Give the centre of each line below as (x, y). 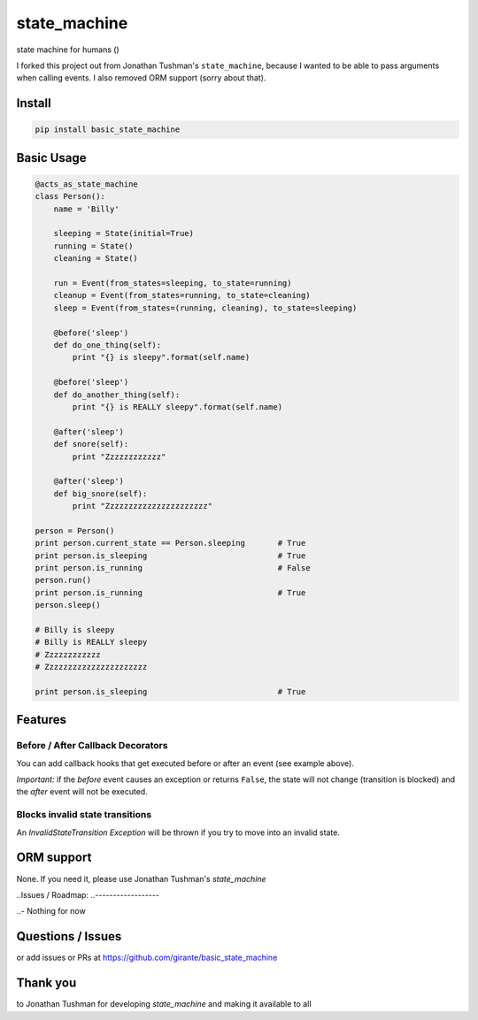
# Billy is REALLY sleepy (91, 642)
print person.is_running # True (170, 592)
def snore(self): (91, 444)
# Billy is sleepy (75, 629)
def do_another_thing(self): (117, 395)
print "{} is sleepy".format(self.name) (161, 357)
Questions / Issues (69, 936)
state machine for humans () (68, 50)
